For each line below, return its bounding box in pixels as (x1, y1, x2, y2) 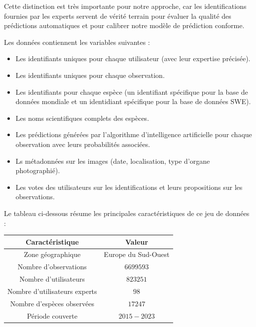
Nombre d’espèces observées (10, 298, 94, 308)
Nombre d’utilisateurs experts (7, 286, 97, 296)
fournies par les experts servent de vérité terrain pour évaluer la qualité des (4, 10, 231, 21)
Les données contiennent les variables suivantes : (4, 36, 150, 47)
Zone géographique (24, 249, 81, 259)
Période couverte (27, 310, 77, 321)
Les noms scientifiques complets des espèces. (15, 112, 149, 123)
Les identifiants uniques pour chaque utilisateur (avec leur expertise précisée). (15, 53, 251, 64)
